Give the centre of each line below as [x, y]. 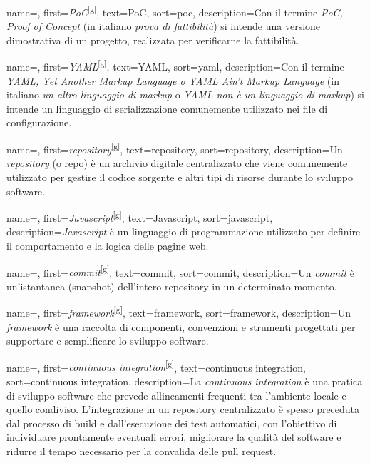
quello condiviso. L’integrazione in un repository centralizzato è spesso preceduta [183, 409]
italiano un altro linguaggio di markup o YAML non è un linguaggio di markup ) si [186, 95]
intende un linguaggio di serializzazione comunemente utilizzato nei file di [167, 108]
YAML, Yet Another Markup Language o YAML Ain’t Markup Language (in [173, 80]
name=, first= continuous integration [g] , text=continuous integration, [156, 366]
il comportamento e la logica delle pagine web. [108, 245]
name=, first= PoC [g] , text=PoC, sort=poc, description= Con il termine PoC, [175, 11]
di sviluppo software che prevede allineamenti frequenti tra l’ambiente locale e [176, 395]
